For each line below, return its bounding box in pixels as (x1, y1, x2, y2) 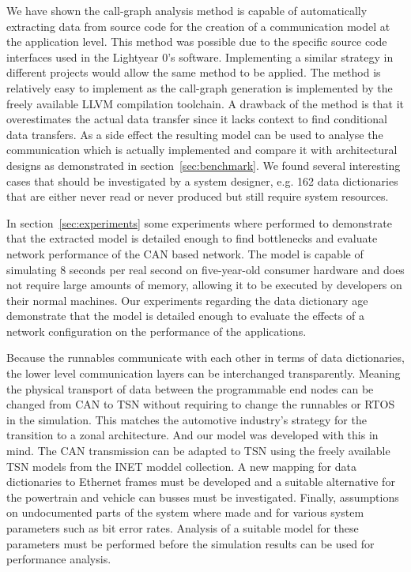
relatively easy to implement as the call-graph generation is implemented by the (6, 79, 393, 96)
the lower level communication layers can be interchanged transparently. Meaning (6, 365, 401, 382)
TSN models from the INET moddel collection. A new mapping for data (6, 457, 356, 474)
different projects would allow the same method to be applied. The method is (6, 64, 381, 81)
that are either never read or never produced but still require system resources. (6, 188, 389, 205)
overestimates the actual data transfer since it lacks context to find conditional (6, 111, 387, 127)
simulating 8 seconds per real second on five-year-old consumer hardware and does (6, 261, 405, 277)
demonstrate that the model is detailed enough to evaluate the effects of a (6, 307, 364, 324)
